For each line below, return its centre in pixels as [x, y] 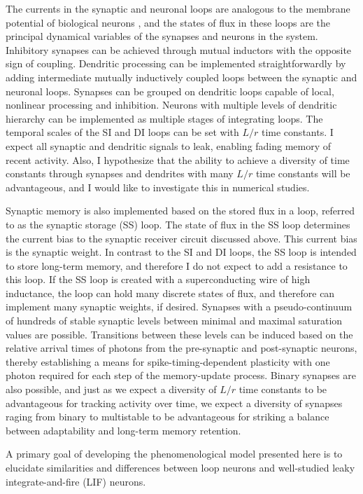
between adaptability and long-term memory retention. [123, 430]
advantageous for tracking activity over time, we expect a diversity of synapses [174, 403]
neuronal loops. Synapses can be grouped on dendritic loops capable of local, [170, 91]
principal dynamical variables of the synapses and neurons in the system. [162, 36]
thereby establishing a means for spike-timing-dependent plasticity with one [168, 361]
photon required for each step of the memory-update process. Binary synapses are [181, 375]
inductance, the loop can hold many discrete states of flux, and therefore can [170, 293]
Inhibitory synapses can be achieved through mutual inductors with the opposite [179, 49]
